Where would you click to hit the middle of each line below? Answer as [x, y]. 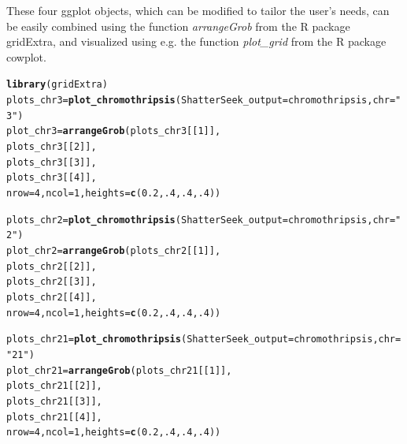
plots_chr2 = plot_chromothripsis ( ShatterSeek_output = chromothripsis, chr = [201, 220]
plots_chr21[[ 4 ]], [54, 417]
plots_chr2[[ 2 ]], [52, 266]
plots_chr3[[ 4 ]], [52, 178]
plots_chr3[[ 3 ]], [52, 162]
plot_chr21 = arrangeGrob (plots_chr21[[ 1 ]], [119, 370]
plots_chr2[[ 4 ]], [52, 297]
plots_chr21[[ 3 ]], [54, 401]
